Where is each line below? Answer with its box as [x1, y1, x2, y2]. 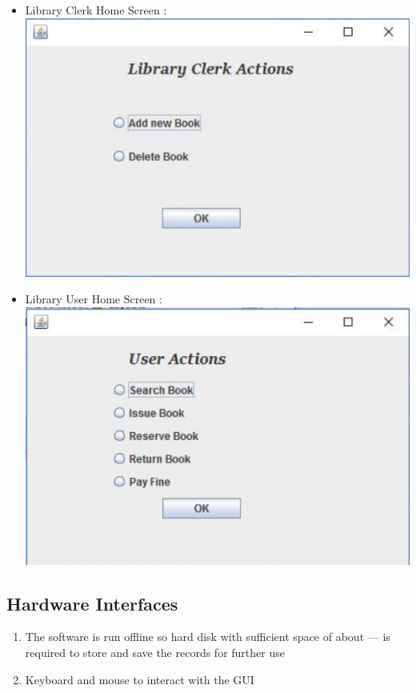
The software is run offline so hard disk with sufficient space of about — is [25, 628, 390, 645]
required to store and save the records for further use [25, 643, 285, 660]
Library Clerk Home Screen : [25, 2, 167, 18]
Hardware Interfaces [6, 591, 178, 615]
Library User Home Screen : [25, 290, 162, 307]
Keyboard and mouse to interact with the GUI [25, 671, 254, 687]
